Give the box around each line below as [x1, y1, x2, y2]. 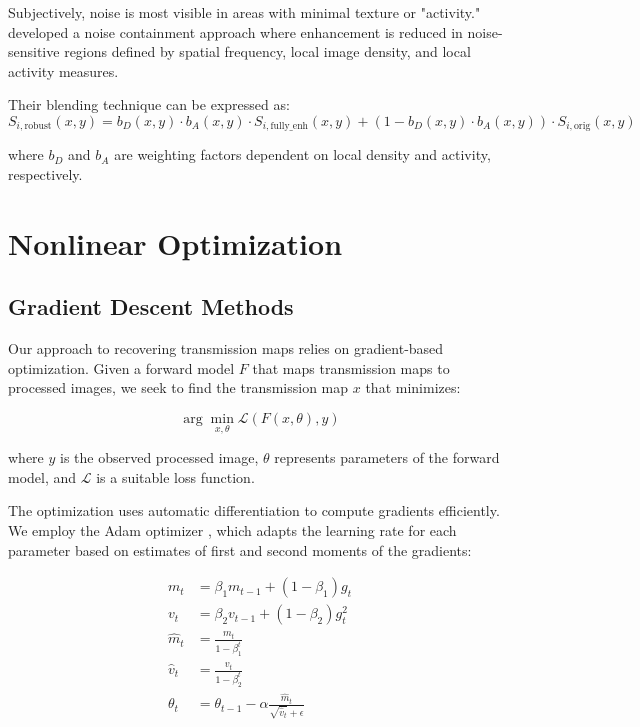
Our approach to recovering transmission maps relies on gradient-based [8, 338, 444, 359]
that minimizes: [365, 377, 461, 398]
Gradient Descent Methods [8, 291, 294, 322]
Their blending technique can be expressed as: [8, 94, 290, 115]
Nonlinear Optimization [8, 222, 343, 263]
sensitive [8, 41, 60, 62]
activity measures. [8, 60, 119, 81]
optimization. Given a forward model [8, 357, 235, 378]
